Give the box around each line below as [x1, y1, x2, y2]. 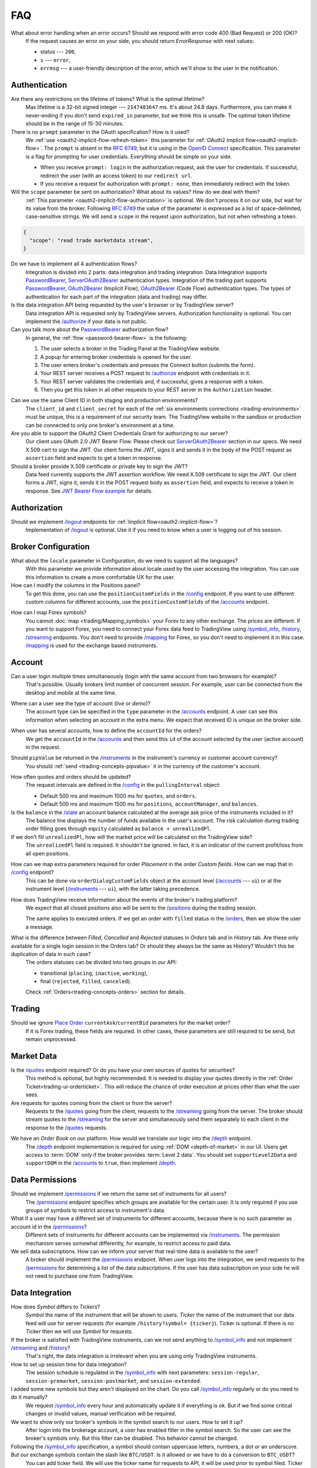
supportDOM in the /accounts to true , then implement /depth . [25, 1160, 177, 1167]
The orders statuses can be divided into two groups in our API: [25, 959, 177, 966]
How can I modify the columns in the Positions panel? [11, 582, 141, 589]
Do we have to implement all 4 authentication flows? [11, 260, 137, 267]
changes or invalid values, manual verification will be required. [25, 1410, 177, 1418]
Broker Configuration [11, 541, 90, 551]
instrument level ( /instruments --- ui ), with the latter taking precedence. [25, 885, 201, 893]
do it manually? [11, 1393, 48, 1400]
